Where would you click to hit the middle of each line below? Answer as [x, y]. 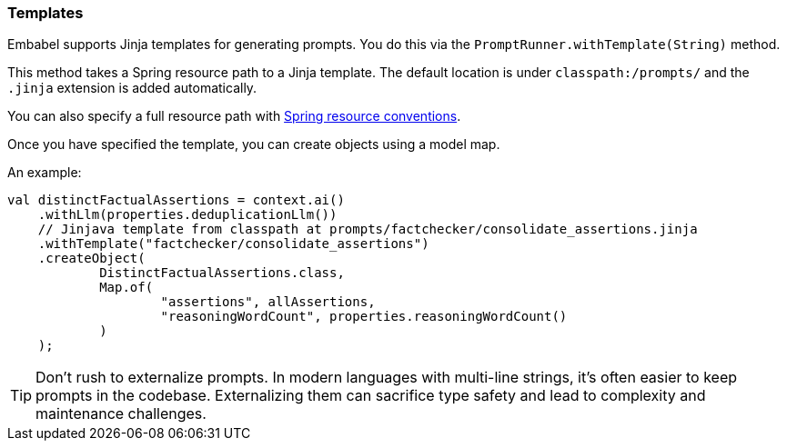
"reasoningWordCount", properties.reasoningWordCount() [364, 317]
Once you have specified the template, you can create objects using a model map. [254, 144]
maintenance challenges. [121, 414]
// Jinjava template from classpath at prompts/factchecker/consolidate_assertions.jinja [368, 229]
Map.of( [126, 288]
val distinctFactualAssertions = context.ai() [176, 200]
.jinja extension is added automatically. [132, 88]
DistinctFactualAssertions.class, [222, 273]
